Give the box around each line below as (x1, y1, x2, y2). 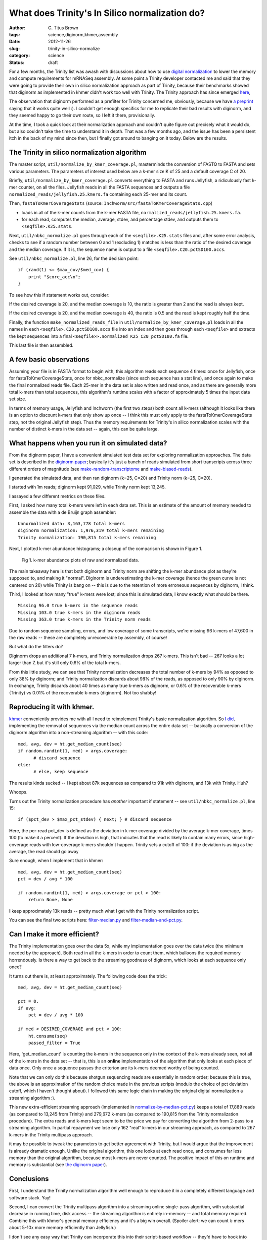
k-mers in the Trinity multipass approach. (9, 1131, 93, 1138)
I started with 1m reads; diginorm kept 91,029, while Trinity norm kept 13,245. (9, 484, 166, 490)
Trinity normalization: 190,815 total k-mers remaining (18, 535, 156, 540)
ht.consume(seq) (28, 1033, 68, 1039)
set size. (9, 396, 27, 402)
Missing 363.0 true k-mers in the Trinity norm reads (18, 617, 151, 622)
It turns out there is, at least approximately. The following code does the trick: (9, 973, 167, 979)
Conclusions (9, 1175, 49, 1183)
